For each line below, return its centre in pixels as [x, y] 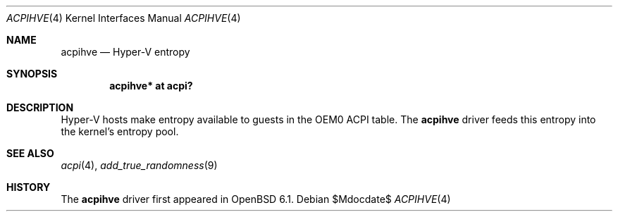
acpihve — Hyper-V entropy [125, 52]
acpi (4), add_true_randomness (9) [139, 165]
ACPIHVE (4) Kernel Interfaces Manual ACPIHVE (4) [124, 18]
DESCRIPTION [40, 107]
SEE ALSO [30, 153]
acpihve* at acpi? [151, 86]
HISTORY [29, 187]
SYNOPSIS [32, 74]
